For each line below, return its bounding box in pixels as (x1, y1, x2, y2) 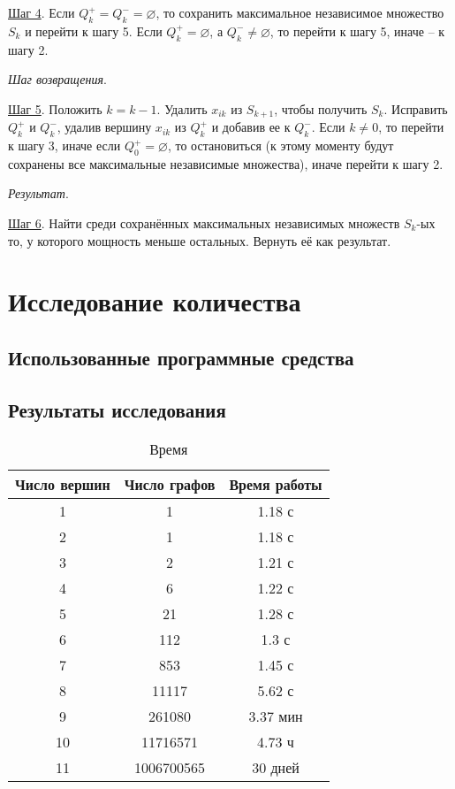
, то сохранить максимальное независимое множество (155, 4, 444, 21)
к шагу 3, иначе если (8, 136, 121, 155)
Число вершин (15, 473, 110, 494)
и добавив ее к (211, 118, 291, 136)
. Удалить (156, 99, 208, 118)
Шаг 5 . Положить (8, 99, 102, 118)
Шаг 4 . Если (8, 4, 75, 21)
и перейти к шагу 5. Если (25, 21, 163, 40)
